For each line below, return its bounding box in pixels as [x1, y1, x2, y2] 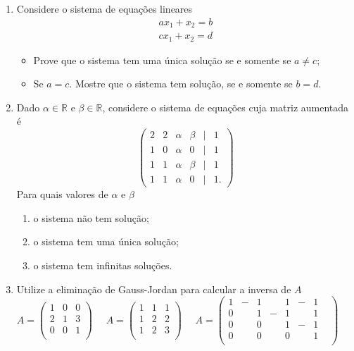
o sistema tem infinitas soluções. [33, 257, 172, 272]
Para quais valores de [16, 187, 108, 202]
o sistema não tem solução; [33, 210, 149, 225]
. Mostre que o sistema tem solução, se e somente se [69, 76, 293, 91]
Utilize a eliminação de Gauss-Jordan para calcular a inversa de [16, 281, 291, 296]
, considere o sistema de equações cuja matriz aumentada [102, 99, 349, 114]
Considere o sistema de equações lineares [16, 1, 193, 16]
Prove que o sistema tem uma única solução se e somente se [33, 52, 291, 67]
